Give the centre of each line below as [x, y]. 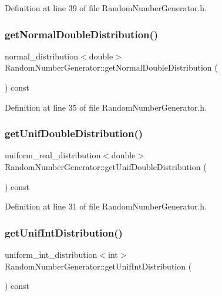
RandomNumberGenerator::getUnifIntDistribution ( [98, 266]
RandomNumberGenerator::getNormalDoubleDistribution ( [111, 67]
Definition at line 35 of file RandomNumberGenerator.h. [106, 107]
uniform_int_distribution [51, 254]
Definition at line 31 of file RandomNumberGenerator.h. [106, 206]
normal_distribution [42, 56]
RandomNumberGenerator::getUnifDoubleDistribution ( [106, 167]
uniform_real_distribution [53, 155]
